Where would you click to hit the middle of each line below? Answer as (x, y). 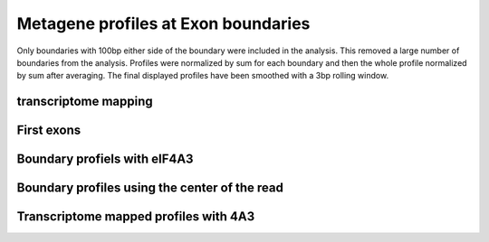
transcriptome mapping (85, 102)
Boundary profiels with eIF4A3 (105, 159)
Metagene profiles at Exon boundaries (163, 23)
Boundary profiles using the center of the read (150, 188)
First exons (49, 130)
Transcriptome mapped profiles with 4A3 (136, 217)
